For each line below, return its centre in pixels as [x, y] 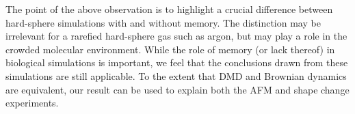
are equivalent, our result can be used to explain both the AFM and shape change [177, 89]
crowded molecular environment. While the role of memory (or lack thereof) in [170, 49]
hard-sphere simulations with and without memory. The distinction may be [163, 22]
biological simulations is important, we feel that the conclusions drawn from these [177, 62]
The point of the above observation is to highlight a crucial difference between [169, 9]
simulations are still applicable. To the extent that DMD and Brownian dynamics [176, 75]
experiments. [32, 103]
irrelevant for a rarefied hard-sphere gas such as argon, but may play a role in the [176, 36]
